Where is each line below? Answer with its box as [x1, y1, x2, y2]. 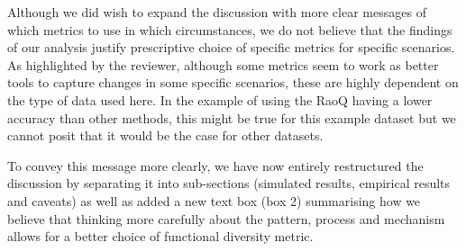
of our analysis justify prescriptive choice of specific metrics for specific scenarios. [7, 38, 455, 57]
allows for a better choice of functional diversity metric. [7, 227, 314, 246]
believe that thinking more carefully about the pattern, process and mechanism [7, 209, 445, 228]
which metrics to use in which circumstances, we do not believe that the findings [7, 20, 452, 39]
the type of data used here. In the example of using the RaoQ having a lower [7, 90, 433, 109]
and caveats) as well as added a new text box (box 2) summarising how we [7, 191, 421, 210]
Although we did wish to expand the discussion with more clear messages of [7, 3, 426, 21]
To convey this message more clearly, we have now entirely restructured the [7, 156, 424, 175]
